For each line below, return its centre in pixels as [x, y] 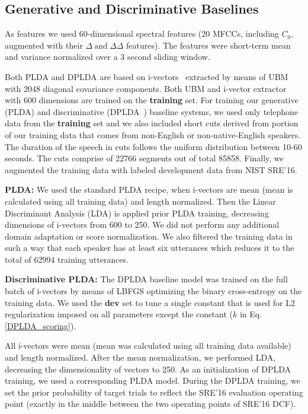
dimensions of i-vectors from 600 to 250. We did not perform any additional [142, 224]
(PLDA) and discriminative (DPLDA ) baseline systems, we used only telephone [151, 111]
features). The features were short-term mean [208, 45]
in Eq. [251, 314]
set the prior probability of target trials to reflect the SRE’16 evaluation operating [154, 392]
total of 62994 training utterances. [67, 259]
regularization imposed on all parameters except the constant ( [119, 314]
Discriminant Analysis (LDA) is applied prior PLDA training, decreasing [137, 213]
